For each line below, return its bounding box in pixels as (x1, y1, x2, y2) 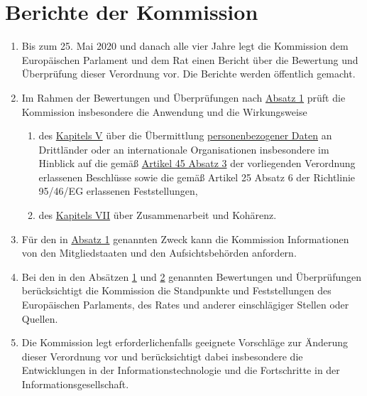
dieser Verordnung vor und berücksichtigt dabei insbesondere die (21, 348, 303, 363)
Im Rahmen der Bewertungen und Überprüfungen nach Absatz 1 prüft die (21, 90, 346, 105)
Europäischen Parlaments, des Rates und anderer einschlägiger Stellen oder (21, 297, 349, 312)
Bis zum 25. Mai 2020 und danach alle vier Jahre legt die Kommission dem (21, 38, 349, 53)
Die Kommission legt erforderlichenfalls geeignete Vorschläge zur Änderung (21, 335, 349, 350)
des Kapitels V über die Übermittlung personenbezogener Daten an (38, 128, 332, 143)
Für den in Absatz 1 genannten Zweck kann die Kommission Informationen (21, 231, 349, 246)
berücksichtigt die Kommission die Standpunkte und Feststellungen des (21, 283, 332, 298)
